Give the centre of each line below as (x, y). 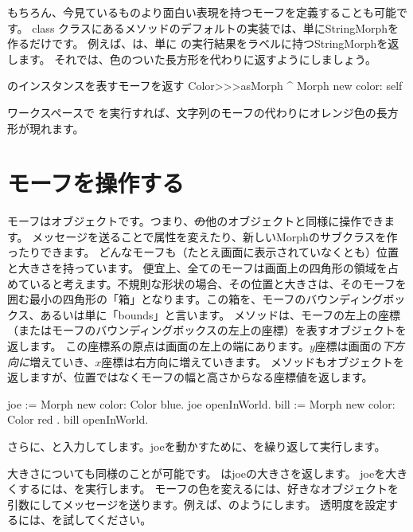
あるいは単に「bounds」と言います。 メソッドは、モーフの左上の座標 (220, 314)
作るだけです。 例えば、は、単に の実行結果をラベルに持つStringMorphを (198, 43)
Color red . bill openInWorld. (78, 419)
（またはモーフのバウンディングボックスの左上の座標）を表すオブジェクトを (207, 330)
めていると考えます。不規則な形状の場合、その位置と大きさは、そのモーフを (207, 283)
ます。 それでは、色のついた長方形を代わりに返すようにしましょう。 (197, 59)
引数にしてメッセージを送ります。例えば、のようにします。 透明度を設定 (197, 504)
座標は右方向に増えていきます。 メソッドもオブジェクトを (253, 361)
